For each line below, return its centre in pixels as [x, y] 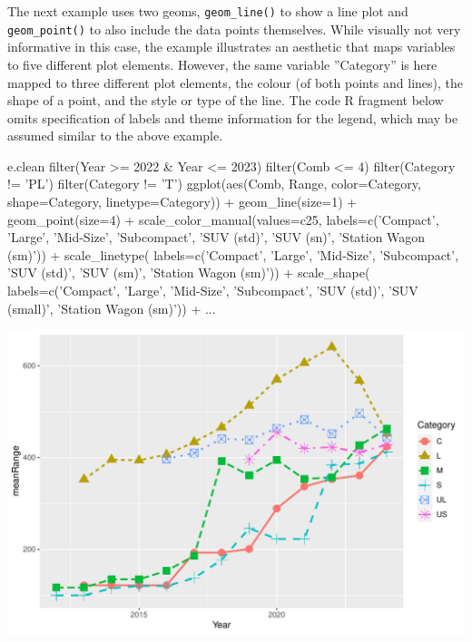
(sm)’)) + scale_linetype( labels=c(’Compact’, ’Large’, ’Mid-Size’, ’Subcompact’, [233, 254]
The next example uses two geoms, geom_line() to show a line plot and [208, 11]
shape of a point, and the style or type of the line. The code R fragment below [226, 100]
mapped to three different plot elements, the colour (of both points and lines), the [236, 82]
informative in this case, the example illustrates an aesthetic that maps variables [231, 47]
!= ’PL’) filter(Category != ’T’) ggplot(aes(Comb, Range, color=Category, [214, 184]
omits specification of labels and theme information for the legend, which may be [233, 117]
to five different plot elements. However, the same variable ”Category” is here [222, 64]
